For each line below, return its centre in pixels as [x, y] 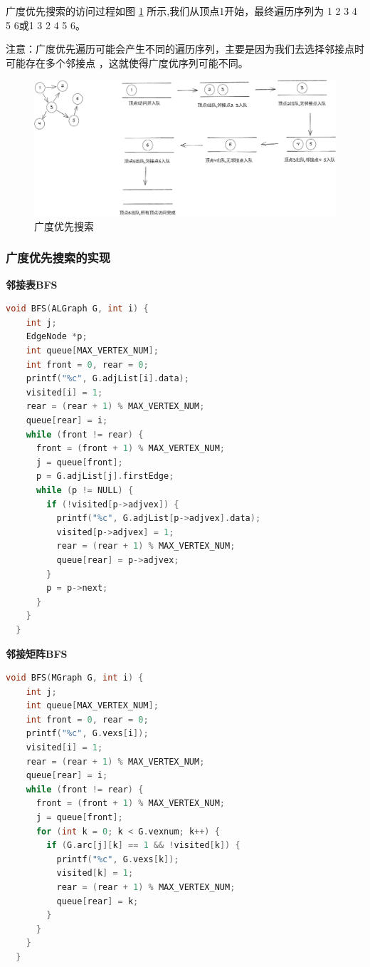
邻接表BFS [32, 284]
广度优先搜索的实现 [58, 258]
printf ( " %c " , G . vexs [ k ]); [118, 859]
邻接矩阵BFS [37, 653]
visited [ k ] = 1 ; [95, 873]
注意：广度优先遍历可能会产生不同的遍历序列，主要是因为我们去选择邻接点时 [185, 49]
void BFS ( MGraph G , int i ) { [75, 678]
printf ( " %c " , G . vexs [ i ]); [87, 734]
